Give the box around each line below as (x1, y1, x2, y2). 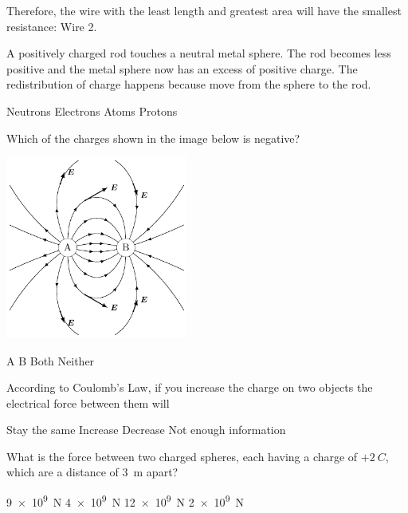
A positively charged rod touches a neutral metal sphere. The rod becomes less (6, 45, 391, 61)
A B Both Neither (6, 352, 95, 369)
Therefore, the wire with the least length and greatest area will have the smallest (6, 2, 402, 18)
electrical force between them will (6, 394, 170, 411)
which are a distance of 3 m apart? (6, 464, 178, 480)
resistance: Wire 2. (6, 18, 97, 34)
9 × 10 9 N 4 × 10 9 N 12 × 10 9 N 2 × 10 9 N (6, 491, 244, 510)
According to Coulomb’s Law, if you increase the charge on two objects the (6, 379, 373, 396)
